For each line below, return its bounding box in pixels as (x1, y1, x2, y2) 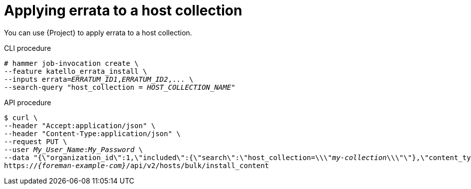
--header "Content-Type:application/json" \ (4, 129, 181, 138)
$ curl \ (4, 113, 38, 122)
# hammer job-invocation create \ (4, 59, 139, 67)
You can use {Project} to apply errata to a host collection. (4, 28, 192, 37)
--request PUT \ (4, 137, 67, 146)
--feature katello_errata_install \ (4, 67, 147, 75)
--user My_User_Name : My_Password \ (4, 145, 143, 154)
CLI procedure (4, 43, 51, 52)
